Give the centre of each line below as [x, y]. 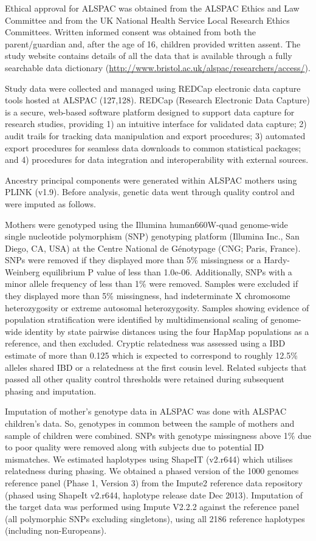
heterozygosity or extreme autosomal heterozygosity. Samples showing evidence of [157, 307]
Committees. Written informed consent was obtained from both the [130, 32]
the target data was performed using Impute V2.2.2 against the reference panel [152, 507]
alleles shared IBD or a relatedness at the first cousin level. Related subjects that [156, 367]
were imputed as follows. [50, 203]
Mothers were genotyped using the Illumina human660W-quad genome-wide [146, 224]
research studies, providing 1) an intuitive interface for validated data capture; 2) [156, 124]
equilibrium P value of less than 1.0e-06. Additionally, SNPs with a [167, 271]
